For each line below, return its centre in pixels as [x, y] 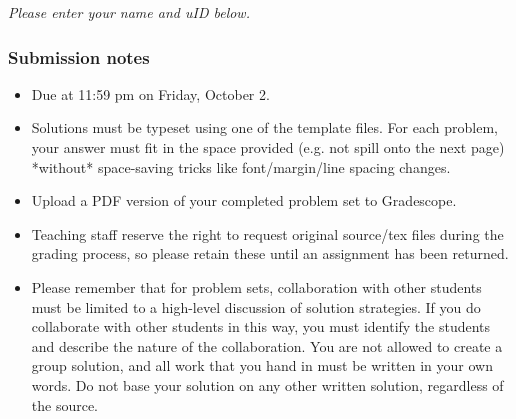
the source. [65, 404]
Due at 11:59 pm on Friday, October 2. [150, 93]
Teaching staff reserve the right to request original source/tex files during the [267, 233]
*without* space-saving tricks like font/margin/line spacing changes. [241, 166]
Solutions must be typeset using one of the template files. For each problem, [264, 127]
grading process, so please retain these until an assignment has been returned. [270, 253]
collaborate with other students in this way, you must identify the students [261, 326]
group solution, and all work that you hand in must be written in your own [262, 365]
